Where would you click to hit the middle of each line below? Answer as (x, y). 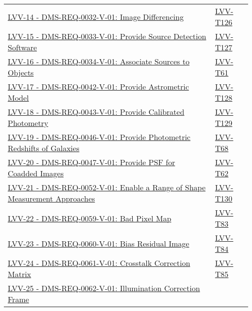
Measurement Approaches (51, 198)
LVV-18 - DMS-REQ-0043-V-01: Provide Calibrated (96, 112)
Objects (21, 72)
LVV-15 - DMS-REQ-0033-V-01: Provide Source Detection (107, 36)
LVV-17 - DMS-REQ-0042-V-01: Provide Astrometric (98, 86)
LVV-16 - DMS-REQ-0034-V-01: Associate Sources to (99, 61)
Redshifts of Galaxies (44, 148)
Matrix (20, 274)
